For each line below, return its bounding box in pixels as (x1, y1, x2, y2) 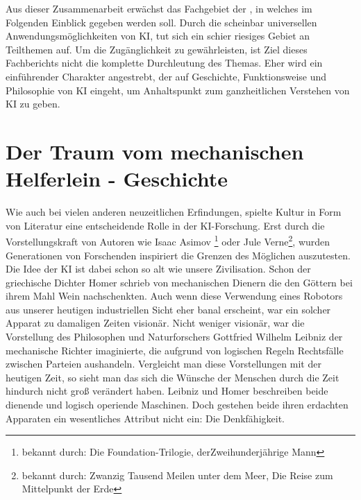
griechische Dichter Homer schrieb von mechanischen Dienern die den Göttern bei (6, 275, 353, 289)
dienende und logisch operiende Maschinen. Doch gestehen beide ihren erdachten (6, 397, 349, 412)
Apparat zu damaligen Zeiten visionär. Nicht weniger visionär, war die (6, 316, 305, 330)
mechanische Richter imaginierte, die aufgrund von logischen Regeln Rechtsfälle (6, 343, 344, 357)
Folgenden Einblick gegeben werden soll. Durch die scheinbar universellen (6, 15, 317, 29)
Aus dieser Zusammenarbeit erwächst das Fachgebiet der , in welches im (6, 1, 312, 15)
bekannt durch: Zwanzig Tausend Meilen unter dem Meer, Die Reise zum (22, 467, 333, 482)
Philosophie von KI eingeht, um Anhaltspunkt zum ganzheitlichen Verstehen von (6, 83, 350, 97)
